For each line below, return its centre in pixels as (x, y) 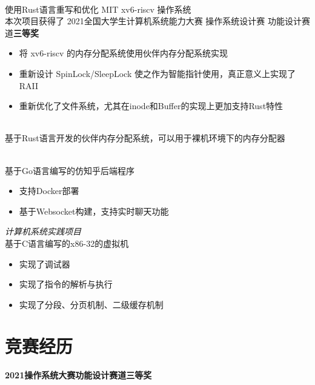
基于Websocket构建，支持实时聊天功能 (94, 211)
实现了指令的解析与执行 (66, 284)
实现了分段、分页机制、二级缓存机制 (91, 304)
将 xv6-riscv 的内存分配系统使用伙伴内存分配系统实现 (124, 53)
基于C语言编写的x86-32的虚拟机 (67, 243)
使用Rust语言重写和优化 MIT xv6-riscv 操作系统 (98, 9)
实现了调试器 (45, 263)
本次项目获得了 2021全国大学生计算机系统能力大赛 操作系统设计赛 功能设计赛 (157, 21)
